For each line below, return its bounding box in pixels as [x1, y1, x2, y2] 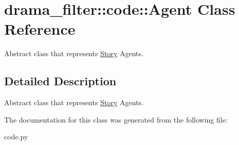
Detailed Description [4, 73, 117, 89]
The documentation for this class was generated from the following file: [4, 114, 228, 125]
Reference [4, 18, 76, 39]
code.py [4, 131, 28, 142]
